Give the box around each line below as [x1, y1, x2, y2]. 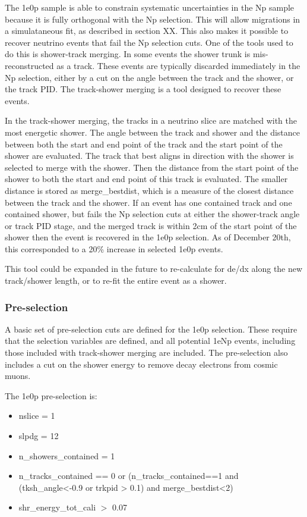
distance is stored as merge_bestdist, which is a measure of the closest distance [5, 184, 294, 196]
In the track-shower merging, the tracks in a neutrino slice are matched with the [5, 114, 297, 127]
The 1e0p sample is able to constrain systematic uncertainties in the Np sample [5, 1, 295, 13]
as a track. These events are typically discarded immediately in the [56, 59, 300, 71]
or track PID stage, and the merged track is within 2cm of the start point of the [5, 219, 297, 231]
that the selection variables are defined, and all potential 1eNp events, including [5, 334, 296, 347]
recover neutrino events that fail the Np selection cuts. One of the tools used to [5, 36, 293, 48]
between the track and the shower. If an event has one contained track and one [5, 196, 292, 208]
